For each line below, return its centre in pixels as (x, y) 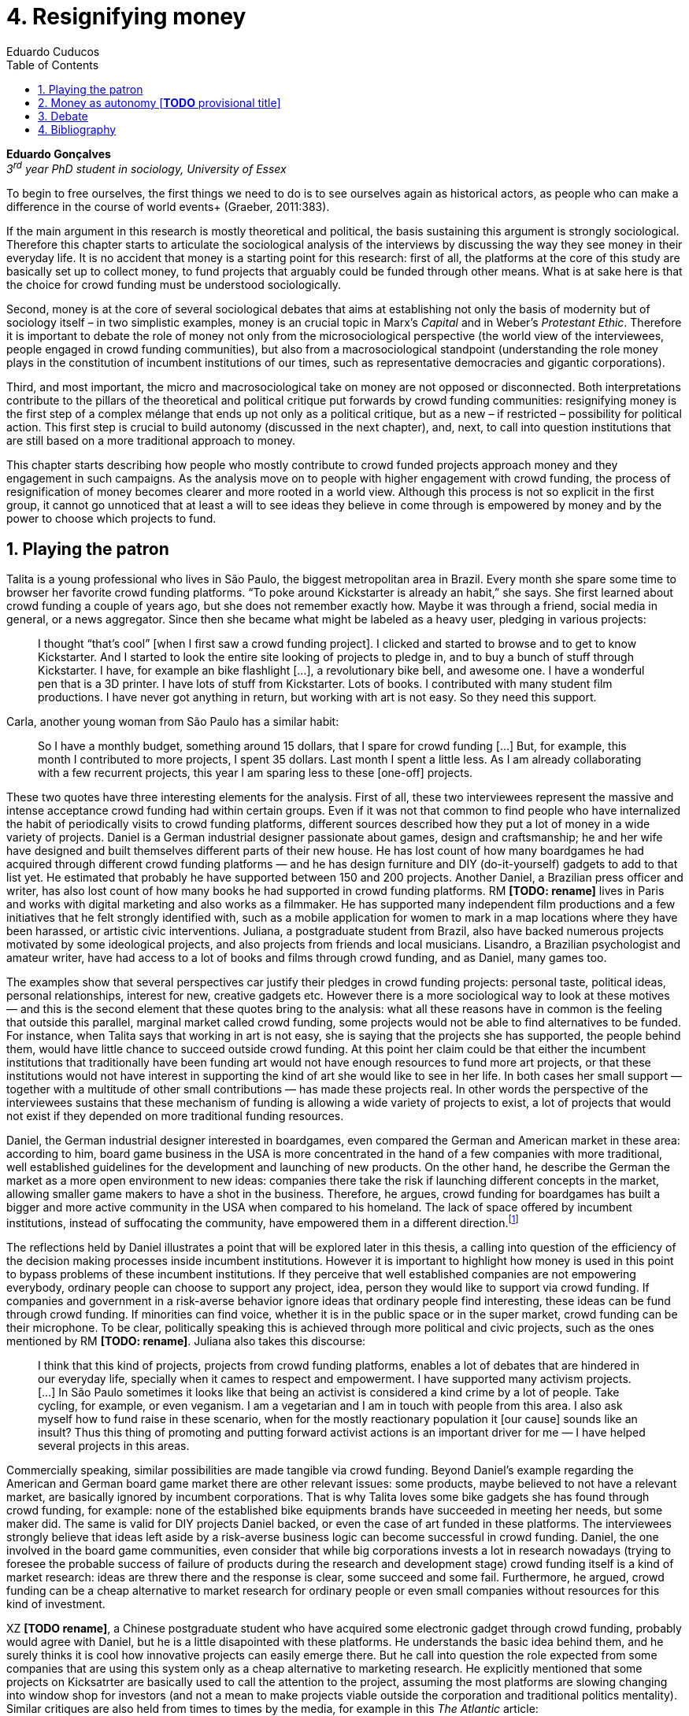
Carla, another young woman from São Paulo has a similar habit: (173, 722)
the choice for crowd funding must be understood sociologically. (174, 285)
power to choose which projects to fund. (111, 519)
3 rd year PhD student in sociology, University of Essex (146, 168)
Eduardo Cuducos (53, 51)
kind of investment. (56, 1603)
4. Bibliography (77, 129)
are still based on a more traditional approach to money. (151, 441)
